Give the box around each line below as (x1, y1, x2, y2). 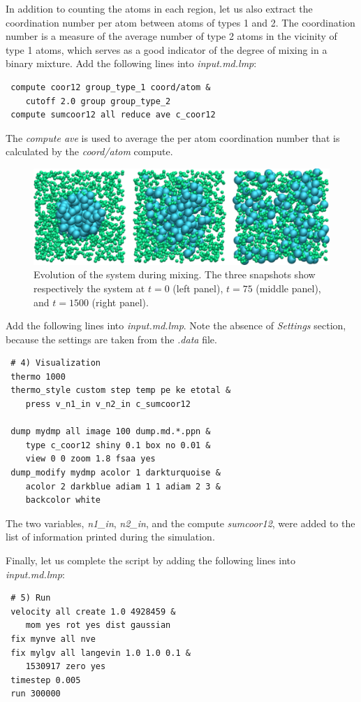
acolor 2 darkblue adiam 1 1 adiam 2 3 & (25, 481, 221, 492)
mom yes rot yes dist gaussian (25, 620, 171, 631)
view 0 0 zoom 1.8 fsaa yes (25, 454, 156, 464)
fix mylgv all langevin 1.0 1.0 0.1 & (10, 647, 191, 658)
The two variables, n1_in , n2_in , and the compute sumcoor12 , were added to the (6, 515, 355, 530)
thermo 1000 (10, 371, 66, 382)
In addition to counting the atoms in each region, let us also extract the (6, 1, 313, 15)
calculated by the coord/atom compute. (6, 144, 173, 159)
